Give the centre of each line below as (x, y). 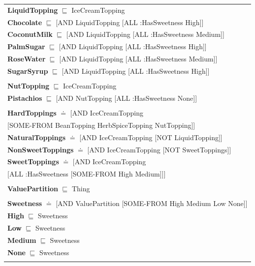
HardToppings (32, 113)
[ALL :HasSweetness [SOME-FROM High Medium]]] (87, 174)
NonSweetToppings (41, 149)
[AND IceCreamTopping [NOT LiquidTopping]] (151, 137)
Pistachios (25, 98)
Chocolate (25, 22)
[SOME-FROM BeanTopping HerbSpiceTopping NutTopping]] (101, 125)
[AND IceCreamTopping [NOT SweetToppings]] (159, 149)
